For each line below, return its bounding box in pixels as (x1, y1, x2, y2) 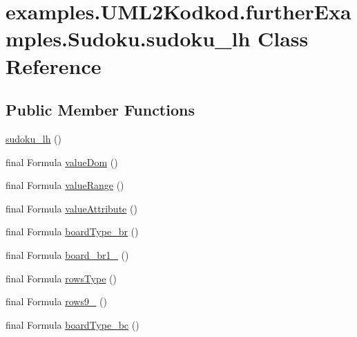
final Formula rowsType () (6, 271, 117, 285)
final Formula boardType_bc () (6, 317, 139, 331)
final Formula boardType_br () (6, 224, 139, 239)
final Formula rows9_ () (6, 294, 107, 309)
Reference (6, 51, 102, 80)
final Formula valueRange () (6, 178, 124, 192)
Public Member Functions (6, 99, 195, 120)
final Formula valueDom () (6, 154, 118, 169)
